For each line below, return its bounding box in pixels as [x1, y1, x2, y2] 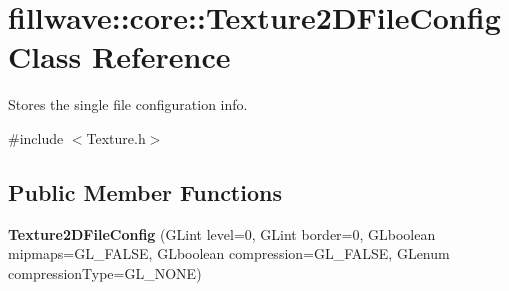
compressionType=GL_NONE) [8, 262, 202, 283]
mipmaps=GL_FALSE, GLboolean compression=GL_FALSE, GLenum [8, 243, 450, 264]
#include [8, 127, 64, 148]
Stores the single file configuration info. [8, 94, 248, 115]
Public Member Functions [8, 176, 282, 207]
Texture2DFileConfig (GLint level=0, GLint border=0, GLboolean [8, 223, 436, 244]
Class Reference [8, 36, 231, 77]
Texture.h [86, 127, 146, 148]
